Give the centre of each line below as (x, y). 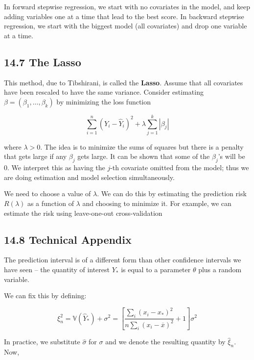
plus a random (220, 270)
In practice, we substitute (42, 342)
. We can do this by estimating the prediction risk (172, 193)
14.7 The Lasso (43, 62)
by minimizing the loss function (104, 101)
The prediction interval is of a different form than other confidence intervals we (123, 260)
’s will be (231, 156)
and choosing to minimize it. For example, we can (157, 203)
